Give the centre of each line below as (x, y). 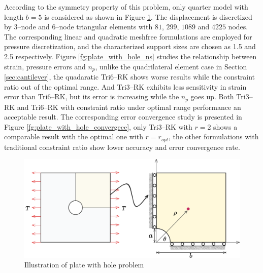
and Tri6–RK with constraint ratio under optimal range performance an (129, 107)
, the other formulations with (213, 136)
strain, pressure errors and (45, 66)
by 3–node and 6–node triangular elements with (78, 27)
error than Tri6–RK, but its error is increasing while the (92, 96)
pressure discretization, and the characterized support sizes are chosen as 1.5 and (130, 46)
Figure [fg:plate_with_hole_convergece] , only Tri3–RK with (98, 126)
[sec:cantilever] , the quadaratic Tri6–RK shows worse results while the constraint (130, 77)
